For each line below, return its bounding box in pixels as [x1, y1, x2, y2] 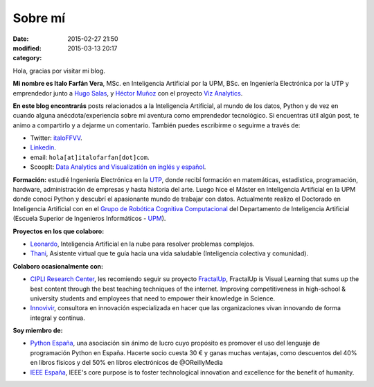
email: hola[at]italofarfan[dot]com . [30, 153, 150, 161]
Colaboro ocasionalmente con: [12, 262, 104, 270]
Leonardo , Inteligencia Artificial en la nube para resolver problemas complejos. [30, 240, 255, 248]
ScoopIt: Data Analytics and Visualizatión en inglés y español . [30, 163, 206, 171]
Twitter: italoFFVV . [30, 134, 82, 142]
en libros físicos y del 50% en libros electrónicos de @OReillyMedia [30, 359, 223, 367]
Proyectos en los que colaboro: [12, 227, 105, 235]
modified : [12, 44, 42, 52]
